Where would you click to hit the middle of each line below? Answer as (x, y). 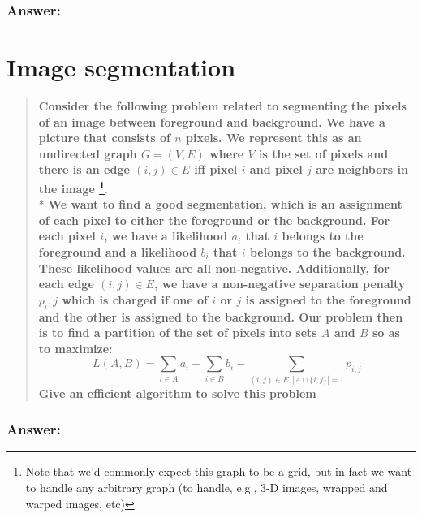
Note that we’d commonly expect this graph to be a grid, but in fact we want (219, 471)
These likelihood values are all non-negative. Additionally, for (214, 268)
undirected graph (88, 153)
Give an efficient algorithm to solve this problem (177, 393)
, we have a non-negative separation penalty (280, 284)
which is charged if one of (135, 299)
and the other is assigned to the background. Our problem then (221, 316)
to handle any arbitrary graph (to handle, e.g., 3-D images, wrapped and (207, 488)
